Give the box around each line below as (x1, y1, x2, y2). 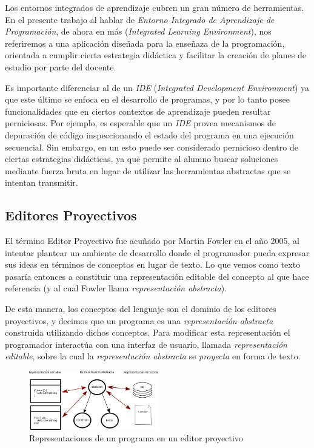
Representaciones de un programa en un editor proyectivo (29, 432, 243, 444)
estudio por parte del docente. (5, 60, 116, 73)
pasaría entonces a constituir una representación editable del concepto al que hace (5, 270, 309, 282)
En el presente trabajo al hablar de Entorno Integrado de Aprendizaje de (5, 13, 275, 25)
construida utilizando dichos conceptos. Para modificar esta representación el (5, 326, 290, 339)
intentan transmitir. (5, 176, 78, 189)
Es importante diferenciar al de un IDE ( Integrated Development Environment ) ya (5, 81, 310, 93)
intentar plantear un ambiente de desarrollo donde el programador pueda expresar (5, 246, 310, 259)
